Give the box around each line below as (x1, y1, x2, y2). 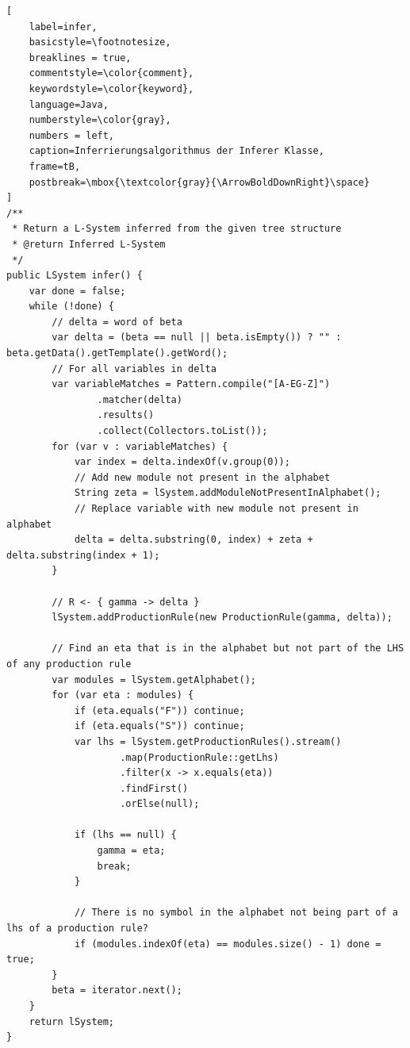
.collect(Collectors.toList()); (97, 425, 268, 437)
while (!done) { (29, 301, 115, 313)
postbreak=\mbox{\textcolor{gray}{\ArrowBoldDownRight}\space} (29, 176, 370, 188)
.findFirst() (120, 782, 189, 794)
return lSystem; (29, 1015, 115, 1027)
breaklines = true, (29, 52, 132, 63)
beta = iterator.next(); (52, 985, 182, 996)
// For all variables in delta (52, 363, 216, 374)
